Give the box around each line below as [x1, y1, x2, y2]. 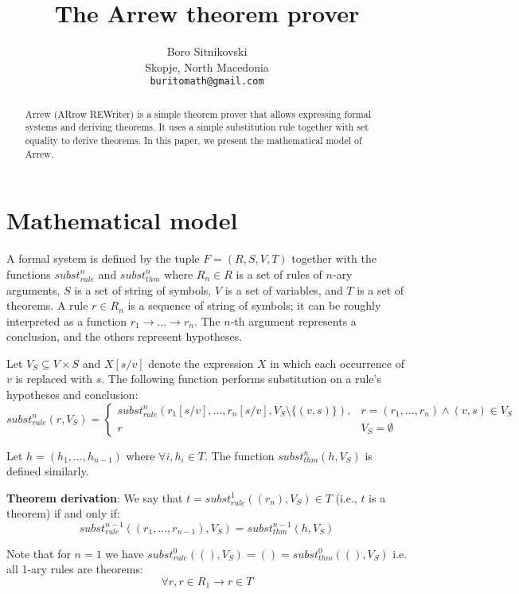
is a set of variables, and [224, 281, 343, 298]
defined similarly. [6, 463, 89, 479]
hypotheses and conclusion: [6, 386, 139, 403]
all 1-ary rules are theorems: [6, 561, 143, 577]
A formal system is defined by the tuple [6, 250, 200, 267]
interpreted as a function [6, 312, 127, 329]
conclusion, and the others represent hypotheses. [6, 328, 243, 345]
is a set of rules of [236, 265, 322, 282]
